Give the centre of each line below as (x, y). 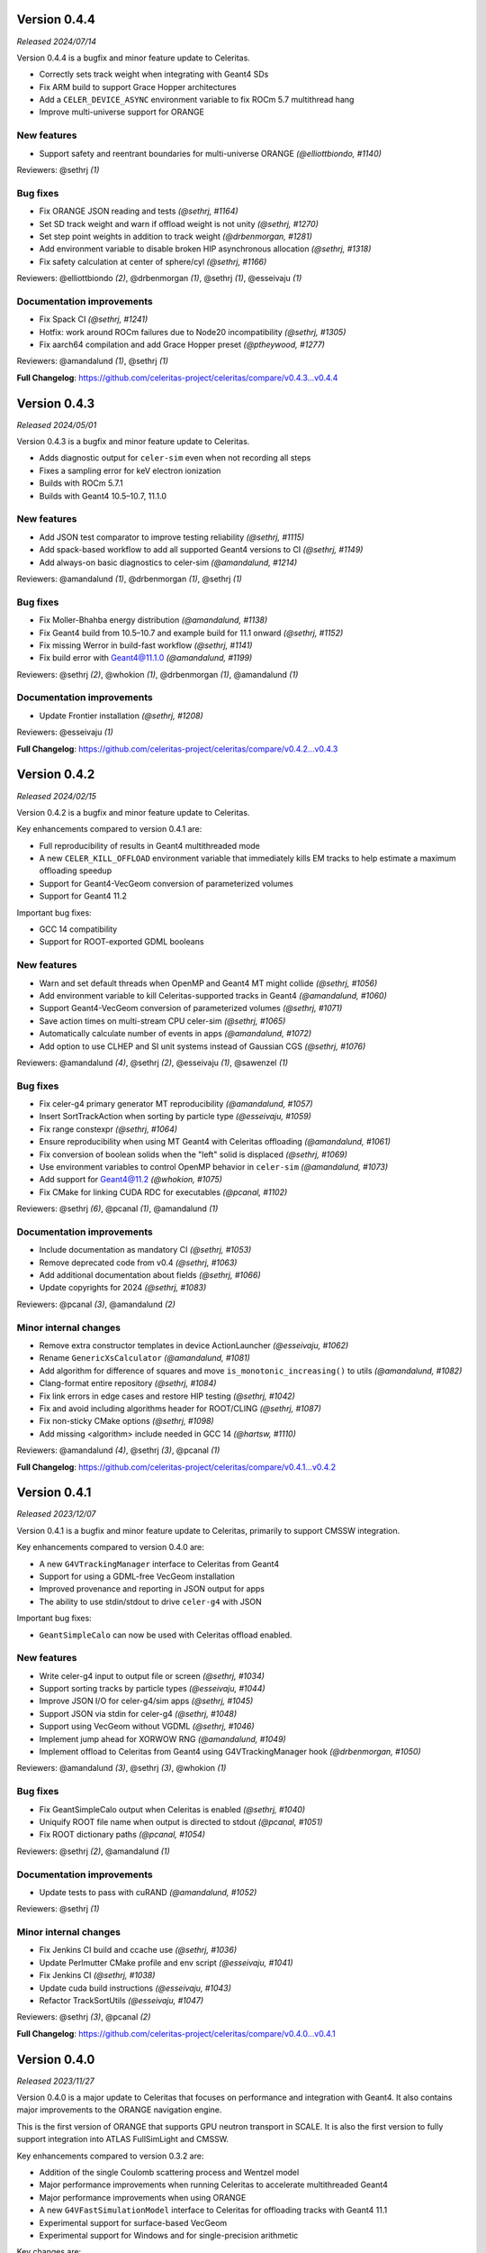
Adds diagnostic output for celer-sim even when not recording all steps (175, 458)
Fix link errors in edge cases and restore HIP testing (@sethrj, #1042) (167, 1396)
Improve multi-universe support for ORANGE (121, 112)
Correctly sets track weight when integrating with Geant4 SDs (154, 74)
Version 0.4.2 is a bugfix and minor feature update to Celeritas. (133, 812)
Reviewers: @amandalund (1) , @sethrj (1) (93, 361)
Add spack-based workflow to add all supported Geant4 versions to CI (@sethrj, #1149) (201, 550)
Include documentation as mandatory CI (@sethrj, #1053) (145, 1250)
